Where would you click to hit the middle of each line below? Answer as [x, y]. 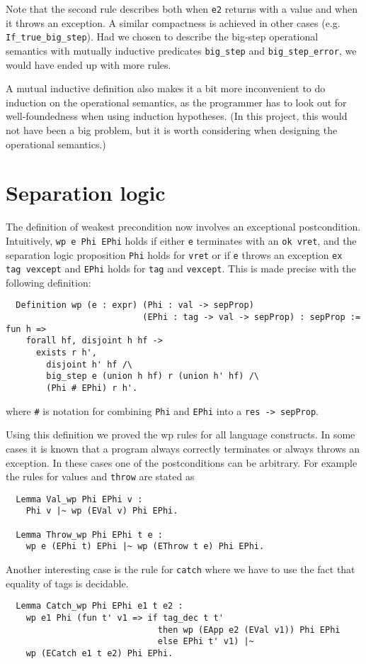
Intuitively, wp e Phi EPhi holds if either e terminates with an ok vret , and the [181, 240]
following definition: [48, 282]
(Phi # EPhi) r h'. [92, 388]
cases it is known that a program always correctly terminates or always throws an [183, 448]
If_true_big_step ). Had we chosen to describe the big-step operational [162, 37]
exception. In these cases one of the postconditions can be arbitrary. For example [182, 462]
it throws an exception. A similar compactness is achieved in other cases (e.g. [173, 22]
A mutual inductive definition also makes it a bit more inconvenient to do [166, 88]
